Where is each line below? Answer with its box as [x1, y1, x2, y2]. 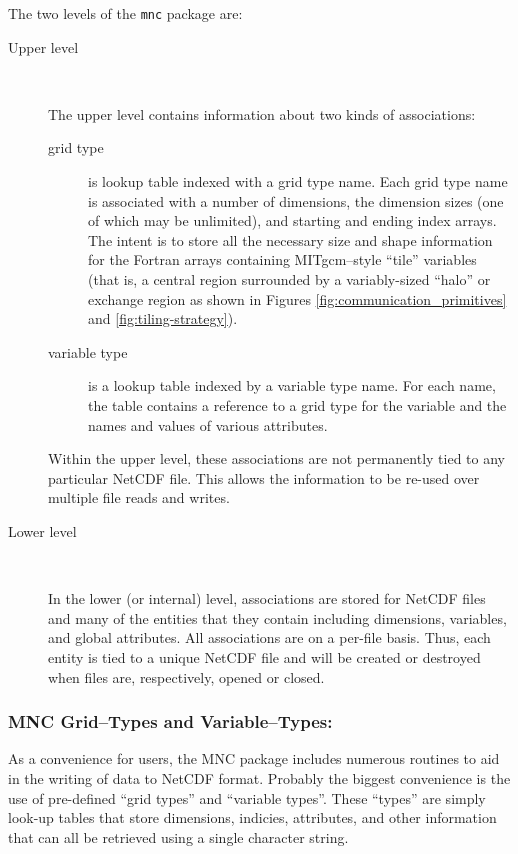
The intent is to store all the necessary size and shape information [88, 229, 493, 250]
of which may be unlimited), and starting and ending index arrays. [88, 210, 497, 231]
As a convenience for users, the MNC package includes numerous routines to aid [8, 748, 500, 769]
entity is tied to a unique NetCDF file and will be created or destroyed [48, 646, 481, 667]
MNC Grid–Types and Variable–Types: [8, 709, 333, 734]
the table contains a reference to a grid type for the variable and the [88, 394, 507, 415]
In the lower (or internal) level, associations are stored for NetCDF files [48, 588, 486, 609]
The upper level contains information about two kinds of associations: [48, 103, 476, 124]
